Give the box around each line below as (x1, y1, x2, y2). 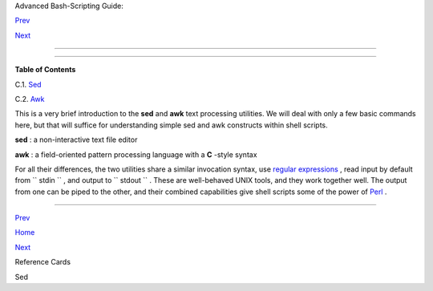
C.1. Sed (14, 79, 42, 89)
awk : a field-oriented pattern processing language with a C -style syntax (14, 149, 257, 160)
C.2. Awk (14, 94, 45, 103)
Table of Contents (14, 65, 76, 75)
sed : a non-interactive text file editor (14, 135, 138, 144)
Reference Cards (14, 257, 71, 267)
